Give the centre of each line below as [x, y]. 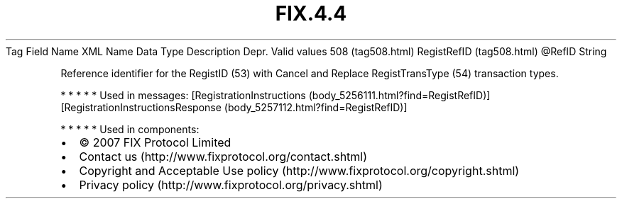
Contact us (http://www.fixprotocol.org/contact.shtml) [223, 156]
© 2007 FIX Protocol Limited [155, 142]
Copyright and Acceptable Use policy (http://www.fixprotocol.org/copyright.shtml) [299, 170]
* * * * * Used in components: [130, 129]
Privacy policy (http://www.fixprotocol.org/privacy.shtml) [231, 185]
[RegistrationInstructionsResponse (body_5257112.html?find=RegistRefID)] [234, 107]
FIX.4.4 [311, 13]
